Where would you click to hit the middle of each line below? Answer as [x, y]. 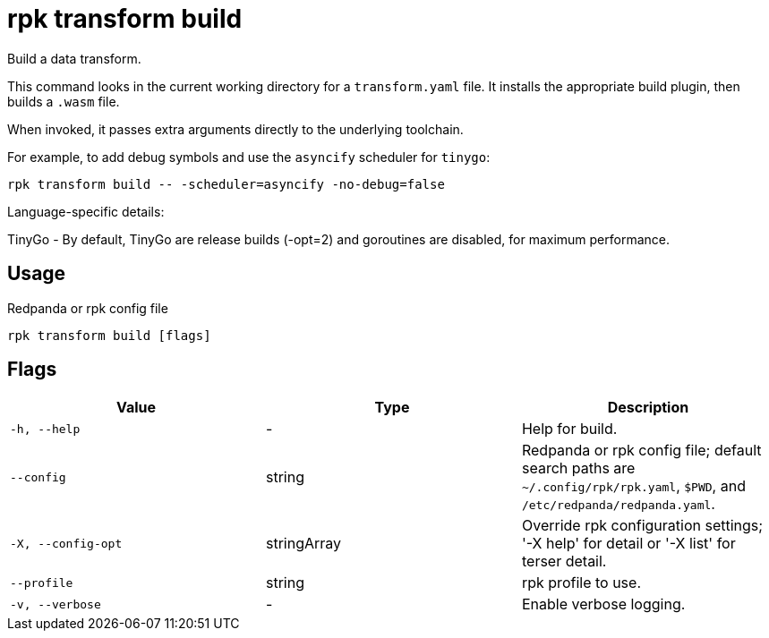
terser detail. [564, 561]
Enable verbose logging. [603, 604]
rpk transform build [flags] [109, 335]
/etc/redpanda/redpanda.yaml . [618, 504]
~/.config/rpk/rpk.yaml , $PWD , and [633, 486]
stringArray [303, 544]
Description [648, 408]
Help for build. [569, 429]
